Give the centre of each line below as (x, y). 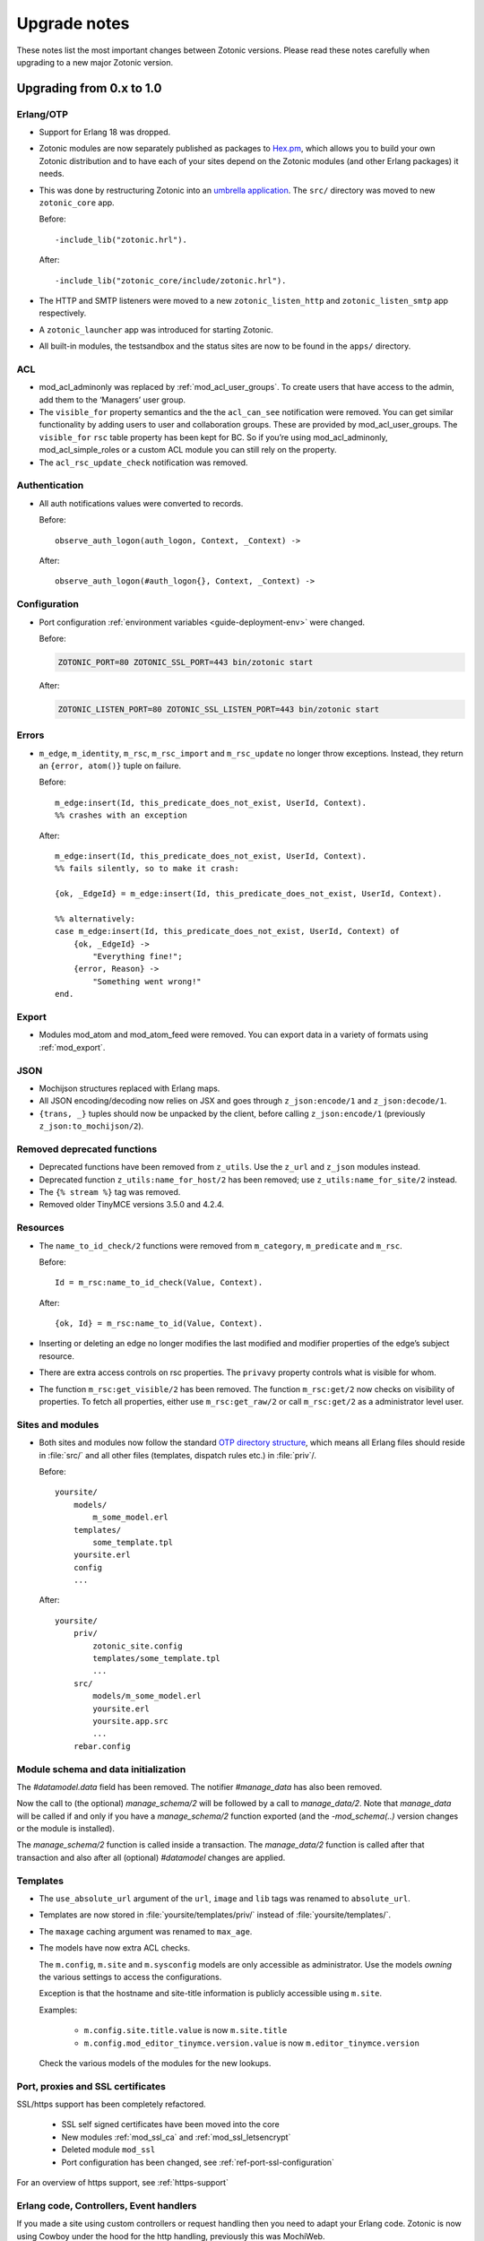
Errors (30, 735)
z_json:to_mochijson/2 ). (91, 1126)
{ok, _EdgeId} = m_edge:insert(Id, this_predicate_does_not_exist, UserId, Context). (249, 894)
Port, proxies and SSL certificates (91, 2086)
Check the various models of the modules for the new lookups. (155, 2063)
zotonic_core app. (77, 203)
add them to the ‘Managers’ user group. (112, 400)
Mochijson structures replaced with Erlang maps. (130, 1088)
